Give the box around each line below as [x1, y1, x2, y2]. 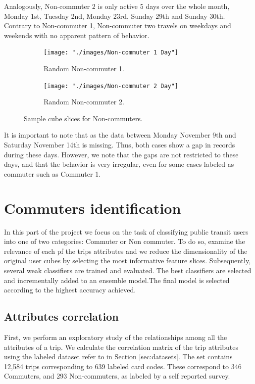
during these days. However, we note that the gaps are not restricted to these [4, 149, 239, 159]
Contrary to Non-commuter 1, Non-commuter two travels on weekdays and [4, 20, 231, 31]
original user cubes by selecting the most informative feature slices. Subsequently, [4, 255, 251, 266]
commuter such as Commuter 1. [4, 168, 101, 179]
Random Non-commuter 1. [44, 63, 124, 74]
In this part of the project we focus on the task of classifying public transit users [4, 226, 249, 237]
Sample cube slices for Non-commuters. [24, 113, 143, 123]
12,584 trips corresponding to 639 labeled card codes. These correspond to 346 [4, 361, 242, 371]
